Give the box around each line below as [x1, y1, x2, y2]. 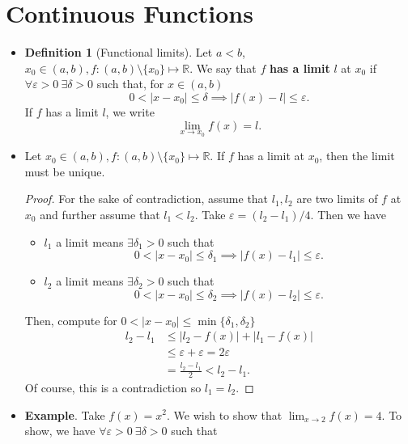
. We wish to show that [167, 406, 283, 423]
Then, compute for [24, 311, 117, 328]
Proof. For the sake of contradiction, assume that [24, 190, 269, 207]
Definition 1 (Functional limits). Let [24, 44, 213, 61]
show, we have [24, 422, 96, 439]
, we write [105, 103, 155, 120]
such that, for [96, 75, 164, 92]
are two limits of [296, 190, 378, 207]
